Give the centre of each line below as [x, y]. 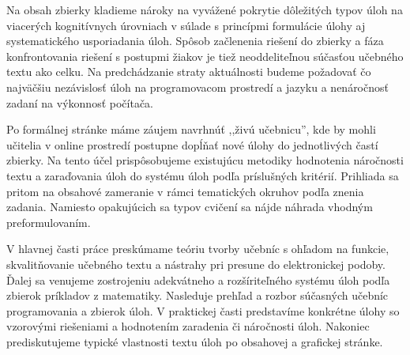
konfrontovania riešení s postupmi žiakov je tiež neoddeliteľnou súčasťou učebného [205, 56]
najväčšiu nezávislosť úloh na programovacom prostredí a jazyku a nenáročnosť [197, 87]
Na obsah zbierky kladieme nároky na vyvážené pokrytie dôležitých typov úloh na [205, 9]
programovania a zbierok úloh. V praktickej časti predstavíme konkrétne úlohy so [203, 310]
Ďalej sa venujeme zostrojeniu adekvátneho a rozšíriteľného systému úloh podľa [198, 279]
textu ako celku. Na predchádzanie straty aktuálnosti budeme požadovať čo [189, 72]
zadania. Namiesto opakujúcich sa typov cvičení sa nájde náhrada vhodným [190, 207]
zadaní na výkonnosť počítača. [80, 102]
